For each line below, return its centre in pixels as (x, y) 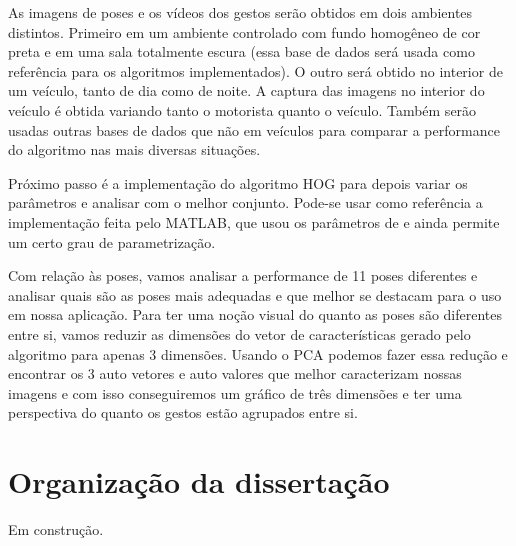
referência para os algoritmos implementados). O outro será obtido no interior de (255, 70)
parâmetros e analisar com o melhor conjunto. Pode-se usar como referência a (245, 202)
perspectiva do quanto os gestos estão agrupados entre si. (183, 412)
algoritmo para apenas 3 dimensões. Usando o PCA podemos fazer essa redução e (258, 353)
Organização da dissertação (199, 481)
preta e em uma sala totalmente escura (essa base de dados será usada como (241, 51)
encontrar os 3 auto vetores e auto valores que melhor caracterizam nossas (235, 373)
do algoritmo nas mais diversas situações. (134, 149)
